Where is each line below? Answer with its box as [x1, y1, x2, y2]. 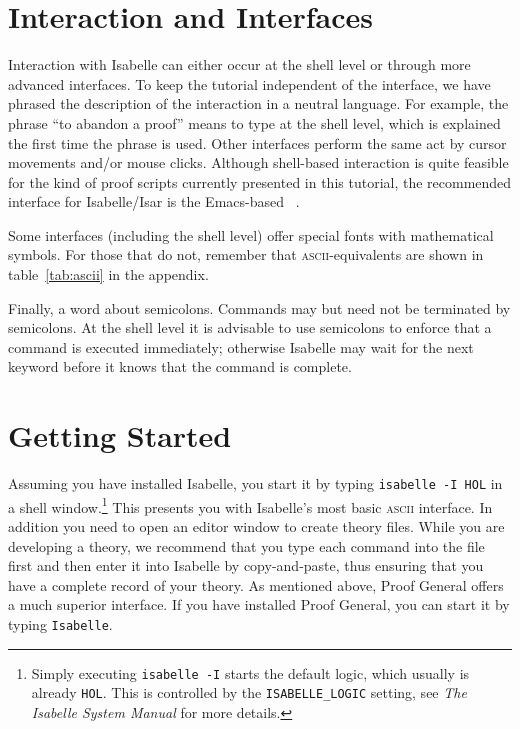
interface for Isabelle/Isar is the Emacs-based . [8, 191, 300, 212]
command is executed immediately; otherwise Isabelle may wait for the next [8, 336, 474, 357]
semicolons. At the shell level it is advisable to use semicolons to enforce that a [8, 317, 492, 338]
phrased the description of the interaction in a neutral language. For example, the [8, 93, 509, 114]
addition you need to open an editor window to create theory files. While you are [8, 516, 505, 537]
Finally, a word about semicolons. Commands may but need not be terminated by [8, 297, 511, 318]
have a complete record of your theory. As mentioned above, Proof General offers [8, 574, 504, 595]
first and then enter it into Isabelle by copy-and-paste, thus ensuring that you [8, 555, 484, 576]
